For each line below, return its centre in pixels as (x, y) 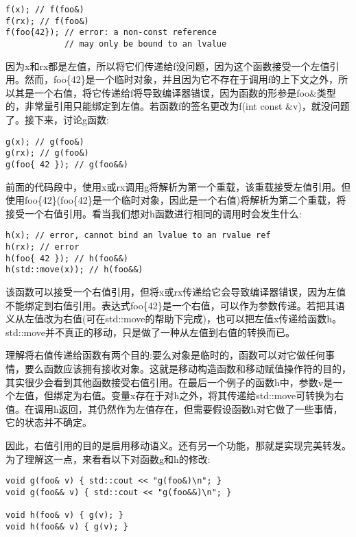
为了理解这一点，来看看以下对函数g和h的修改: (108, 458)
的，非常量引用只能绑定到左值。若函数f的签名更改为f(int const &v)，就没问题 (178, 106)
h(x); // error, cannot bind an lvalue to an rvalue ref (138, 236)
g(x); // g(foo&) (45, 142)
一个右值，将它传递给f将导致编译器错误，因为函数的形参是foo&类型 (185, 92)
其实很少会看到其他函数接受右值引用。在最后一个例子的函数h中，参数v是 (169, 382)
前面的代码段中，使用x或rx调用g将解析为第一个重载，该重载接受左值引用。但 (178, 186)
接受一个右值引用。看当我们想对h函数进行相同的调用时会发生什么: (154, 213)
